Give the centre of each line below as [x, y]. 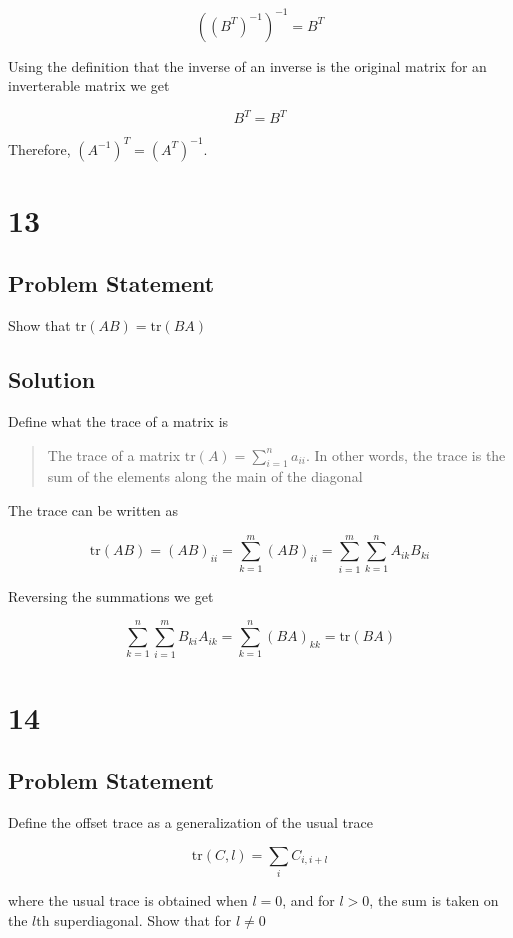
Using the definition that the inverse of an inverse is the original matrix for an [247, 65]
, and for [308, 899]
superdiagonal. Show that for [143, 919]
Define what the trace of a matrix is [118, 421]
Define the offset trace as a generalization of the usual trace [190, 822]
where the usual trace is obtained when [128, 899]
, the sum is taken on [434, 899]
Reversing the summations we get [111, 595]
